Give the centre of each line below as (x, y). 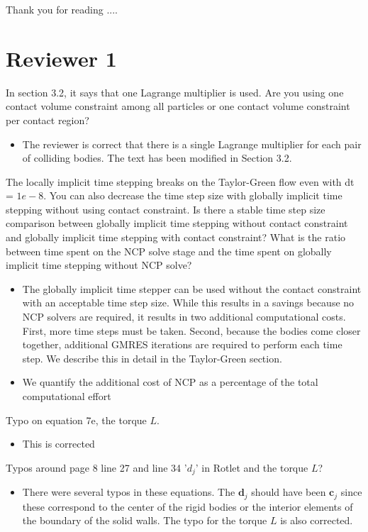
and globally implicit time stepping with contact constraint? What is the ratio (176, 237)
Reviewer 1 (61, 58)
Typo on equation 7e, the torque (76, 420)
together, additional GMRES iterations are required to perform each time (182, 344)
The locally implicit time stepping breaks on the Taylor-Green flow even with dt (180, 181)
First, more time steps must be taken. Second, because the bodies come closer (191, 330)
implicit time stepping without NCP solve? (99, 265)
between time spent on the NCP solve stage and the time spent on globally (169, 251)
